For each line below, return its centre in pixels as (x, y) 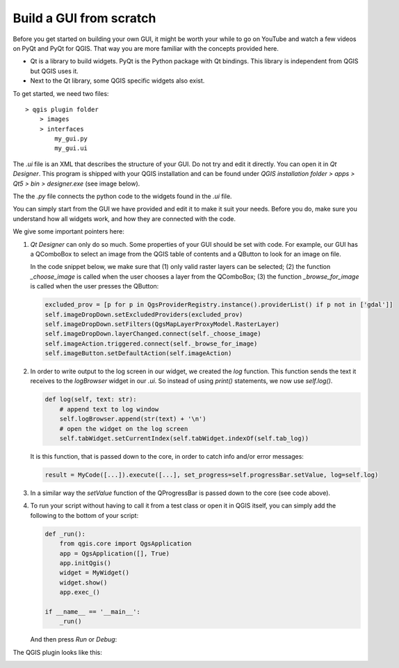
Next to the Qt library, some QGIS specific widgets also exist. (117, 81)
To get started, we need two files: (61, 93)
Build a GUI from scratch (84, 18)
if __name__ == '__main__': (92, 611)
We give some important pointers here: (68, 231)
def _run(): (65, 534)
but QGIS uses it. (55, 71)
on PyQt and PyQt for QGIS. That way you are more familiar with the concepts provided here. (146, 48)
